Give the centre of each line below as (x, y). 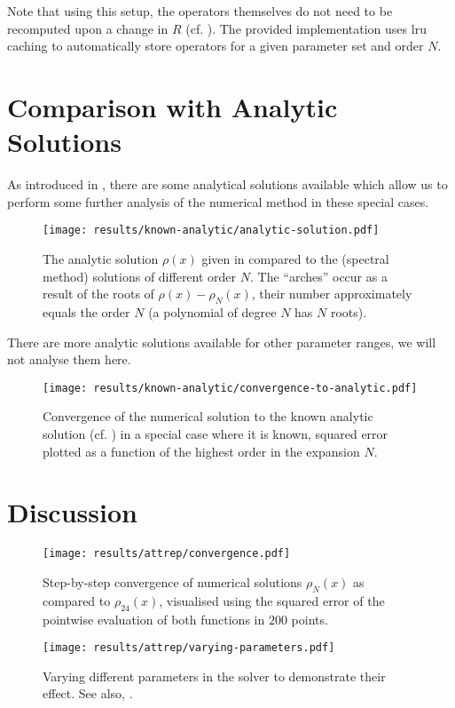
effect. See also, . (88, 693)
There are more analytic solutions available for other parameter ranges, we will (222, 342)
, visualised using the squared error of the (272, 600)
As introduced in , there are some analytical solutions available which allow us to (227, 184)
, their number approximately (332, 294)
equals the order (86, 311)
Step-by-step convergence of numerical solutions (173, 581)
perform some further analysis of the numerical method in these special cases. (218, 201)
